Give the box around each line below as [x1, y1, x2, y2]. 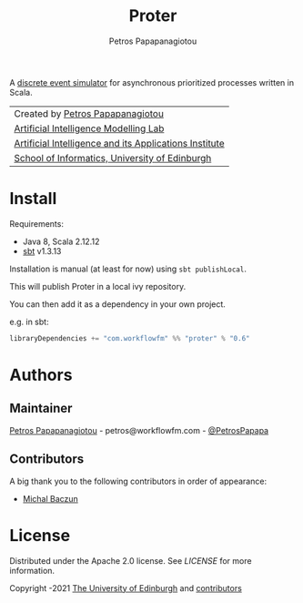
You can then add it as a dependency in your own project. [9, 298, 226, 310]
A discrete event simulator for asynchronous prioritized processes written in [9, 77, 294, 87]
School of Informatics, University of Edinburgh [14, 151, 212, 164]
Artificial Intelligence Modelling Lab [14, 122, 165, 135]
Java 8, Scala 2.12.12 [22, 236, 100, 247]
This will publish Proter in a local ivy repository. [9, 281, 187, 291]
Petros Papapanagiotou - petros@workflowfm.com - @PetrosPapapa [9, 424, 269, 435]
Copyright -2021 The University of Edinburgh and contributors [9, 582, 243, 593]
